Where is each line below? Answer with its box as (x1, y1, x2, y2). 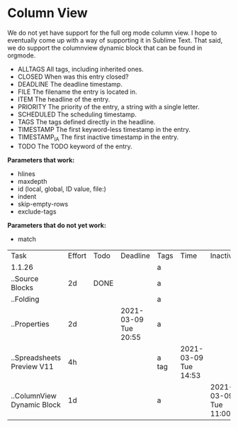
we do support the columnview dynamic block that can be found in (7, 43, 203, 52)
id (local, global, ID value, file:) (17, 185, 106, 193)
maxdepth (17, 177, 47, 185)
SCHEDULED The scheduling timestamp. (17, 110, 137, 119)
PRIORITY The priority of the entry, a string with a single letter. (17, 102, 200, 111)
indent (17, 192, 37, 200)
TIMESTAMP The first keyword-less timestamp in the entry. (17, 125, 191, 133)
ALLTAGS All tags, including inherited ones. (17, 65, 144, 73)
